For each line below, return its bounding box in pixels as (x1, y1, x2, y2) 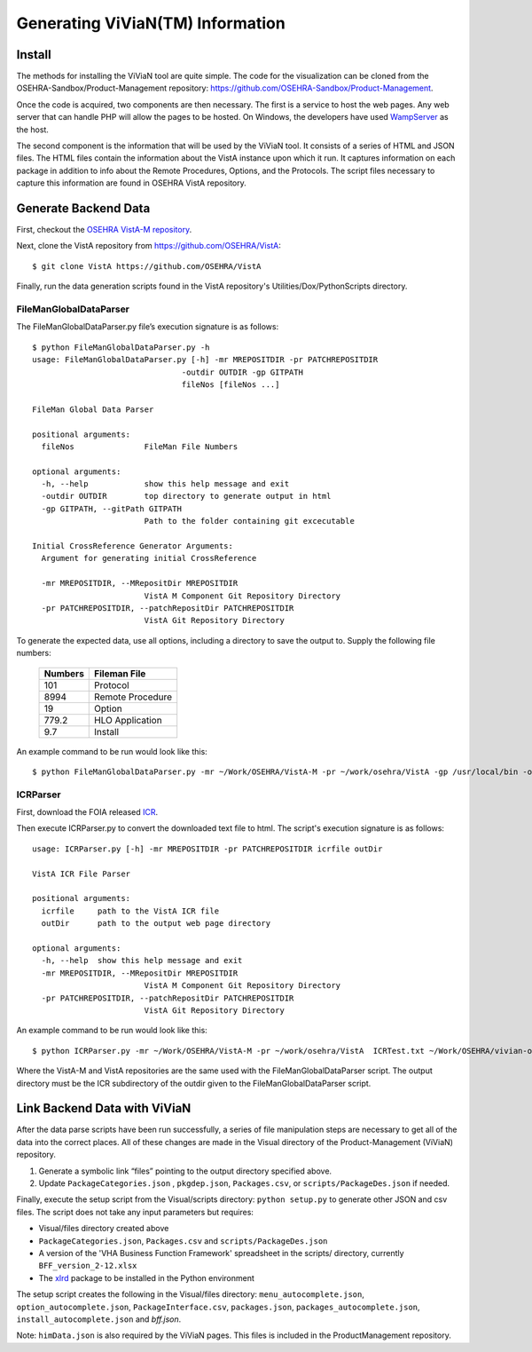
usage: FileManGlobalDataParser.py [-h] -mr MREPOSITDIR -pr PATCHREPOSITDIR (32, 355, 379, 365)
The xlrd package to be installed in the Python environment (38, 1272, 254, 1283)
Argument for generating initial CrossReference (41, 553, 257, 564)
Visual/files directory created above (38, 1223, 169, 1234)
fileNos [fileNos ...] (181, 379, 280, 390)
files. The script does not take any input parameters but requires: (16, 1206, 254, 1217)
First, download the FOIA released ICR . (16, 807, 159, 818)
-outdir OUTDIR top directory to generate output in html (41, 491, 332, 502)
